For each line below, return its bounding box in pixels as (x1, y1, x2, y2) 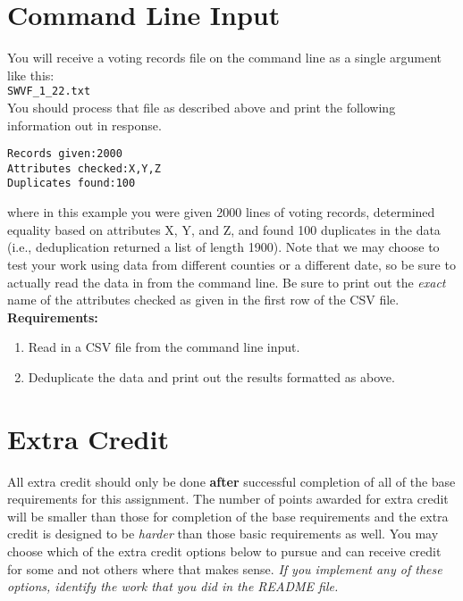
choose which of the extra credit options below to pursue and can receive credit (7, 541, 442, 560)
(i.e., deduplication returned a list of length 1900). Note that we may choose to (7, 238, 440, 256)
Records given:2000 (7, 147, 122, 161)
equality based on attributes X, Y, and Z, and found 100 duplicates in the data (7, 220, 441, 238)
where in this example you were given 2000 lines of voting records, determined (7, 203, 435, 221)
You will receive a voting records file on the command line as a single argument (7, 48, 442, 67)
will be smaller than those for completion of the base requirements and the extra (7, 506, 449, 525)
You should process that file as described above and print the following (7, 97, 396, 116)
